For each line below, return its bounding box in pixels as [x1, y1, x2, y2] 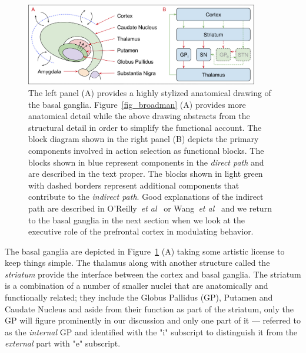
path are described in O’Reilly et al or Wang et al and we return [28, 202, 272, 214]
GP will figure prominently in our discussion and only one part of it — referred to [5, 314, 301, 326]
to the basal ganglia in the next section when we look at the [28, 213, 245, 226]
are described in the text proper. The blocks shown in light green [28, 167, 263, 180]
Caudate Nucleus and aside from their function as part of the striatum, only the [5, 302, 294, 315]
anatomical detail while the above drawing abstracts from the [28, 110, 250, 122]
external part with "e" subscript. [5, 337, 121, 349]
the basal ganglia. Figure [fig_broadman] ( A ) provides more [28, 98, 246, 110]
